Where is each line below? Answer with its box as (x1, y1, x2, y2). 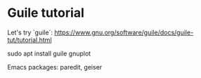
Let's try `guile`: (7, 28, 53, 37)
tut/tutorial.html (7, 35, 52, 44)
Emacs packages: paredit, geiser (7, 63, 103, 71)
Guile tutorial (7, 5, 84, 21)
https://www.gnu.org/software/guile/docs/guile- (53, 28, 194, 37)
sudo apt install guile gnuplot (7, 49, 91, 58)
